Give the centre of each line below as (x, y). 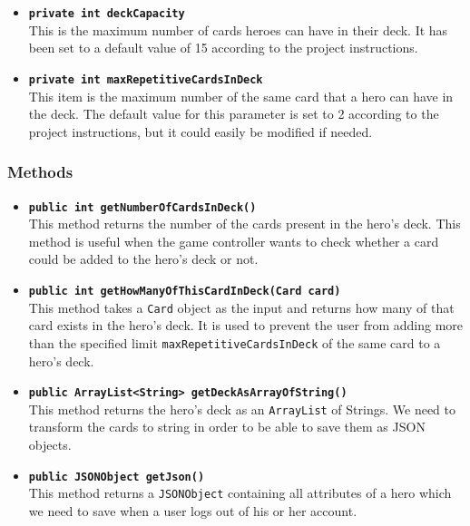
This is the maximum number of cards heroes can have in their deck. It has (238, 29)
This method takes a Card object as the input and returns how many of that (241, 307)
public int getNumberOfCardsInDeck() (142, 207)
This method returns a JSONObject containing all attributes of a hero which (240, 493)
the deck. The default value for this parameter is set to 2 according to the (234, 114)
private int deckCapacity (107, 14)
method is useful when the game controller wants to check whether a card (234, 241)
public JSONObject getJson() (117, 477)
